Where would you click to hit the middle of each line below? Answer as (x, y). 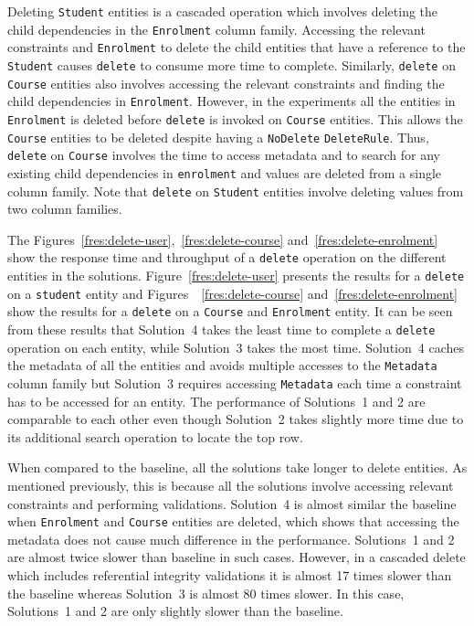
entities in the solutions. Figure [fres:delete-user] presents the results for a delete (236, 276)
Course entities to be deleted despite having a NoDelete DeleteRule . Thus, (218, 137)
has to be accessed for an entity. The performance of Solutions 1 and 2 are (216, 401)
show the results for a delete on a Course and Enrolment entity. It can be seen (230, 311)
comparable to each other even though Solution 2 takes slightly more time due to (236, 419)
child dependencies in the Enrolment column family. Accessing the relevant (216, 29)
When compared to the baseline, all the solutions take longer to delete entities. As (237, 467)
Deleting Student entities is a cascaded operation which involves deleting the (223, 11)
